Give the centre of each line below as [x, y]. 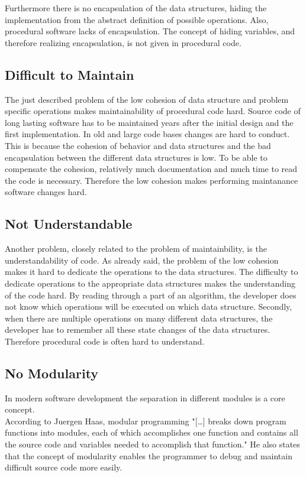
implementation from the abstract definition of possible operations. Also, [137, 19]
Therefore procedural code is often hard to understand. [105, 341]
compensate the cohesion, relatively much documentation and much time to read [151, 169]
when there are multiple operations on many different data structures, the [139, 318]
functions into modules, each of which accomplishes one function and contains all [152, 432]
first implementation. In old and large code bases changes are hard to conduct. [147, 134]
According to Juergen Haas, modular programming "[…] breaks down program [146, 421]
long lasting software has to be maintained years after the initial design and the [149, 122]
